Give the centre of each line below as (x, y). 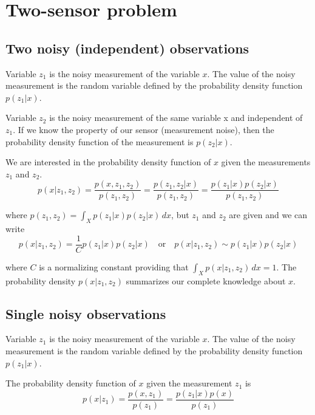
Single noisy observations (86, 313)
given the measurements (266, 162)
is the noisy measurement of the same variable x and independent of (176, 118)
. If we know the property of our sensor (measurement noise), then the (144, 129)
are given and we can (268, 215)
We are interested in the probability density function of (108, 162)
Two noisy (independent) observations (127, 48)
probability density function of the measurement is (100, 141)
